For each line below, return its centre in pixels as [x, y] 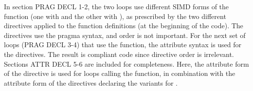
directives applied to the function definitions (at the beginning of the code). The [124, 26]
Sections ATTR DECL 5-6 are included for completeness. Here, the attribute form [126, 64]
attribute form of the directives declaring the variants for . [91, 82]
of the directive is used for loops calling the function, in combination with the [120, 73]
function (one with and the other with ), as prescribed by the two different [115, 16]
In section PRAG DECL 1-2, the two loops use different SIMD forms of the [117, 6]
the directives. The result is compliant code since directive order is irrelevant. [119, 54]
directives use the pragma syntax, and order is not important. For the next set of [125, 35]
